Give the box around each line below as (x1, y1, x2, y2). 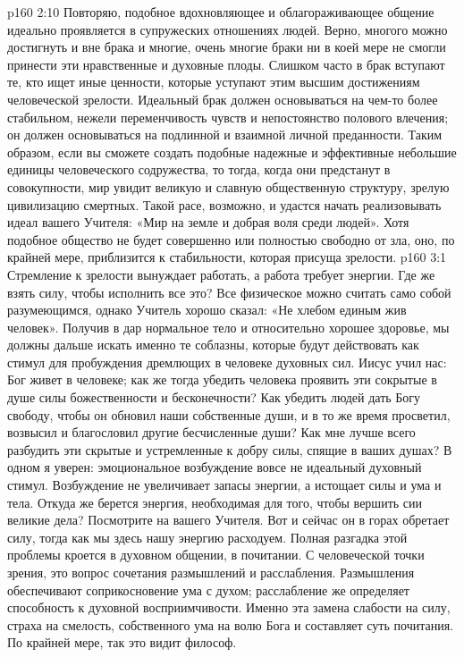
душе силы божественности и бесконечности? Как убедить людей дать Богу (7, 388, 421, 407)
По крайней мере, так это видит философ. (7, 633, 237, 652)
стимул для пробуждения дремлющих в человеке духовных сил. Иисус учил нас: (7, 352, 447, 371)
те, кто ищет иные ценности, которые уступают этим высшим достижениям (7, 72, 420, 91)
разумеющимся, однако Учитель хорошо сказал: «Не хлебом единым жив (7, 300, 407, 319)
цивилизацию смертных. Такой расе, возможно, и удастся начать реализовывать (7, 195, 442, 214)
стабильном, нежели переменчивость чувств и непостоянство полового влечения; (7, 107, 449, 126)
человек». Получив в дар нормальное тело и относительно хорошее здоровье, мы (7, 317, 450, 336)
